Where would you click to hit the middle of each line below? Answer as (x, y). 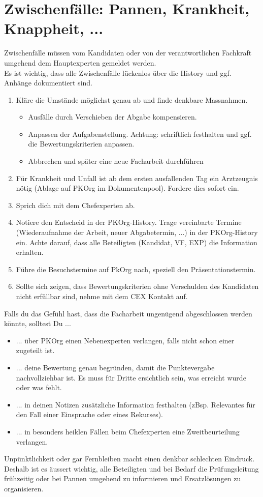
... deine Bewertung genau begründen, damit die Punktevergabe (115, 367)
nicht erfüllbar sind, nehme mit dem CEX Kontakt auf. (102, 296)
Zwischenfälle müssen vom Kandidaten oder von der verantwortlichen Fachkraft (128, 53)
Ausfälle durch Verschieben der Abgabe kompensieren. (112, 117)
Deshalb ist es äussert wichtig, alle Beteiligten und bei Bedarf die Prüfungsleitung (131, 468)
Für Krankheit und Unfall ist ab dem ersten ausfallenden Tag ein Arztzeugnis (137, 178)
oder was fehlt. (39, 387)
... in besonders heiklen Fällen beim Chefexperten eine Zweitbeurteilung (128, 431)
